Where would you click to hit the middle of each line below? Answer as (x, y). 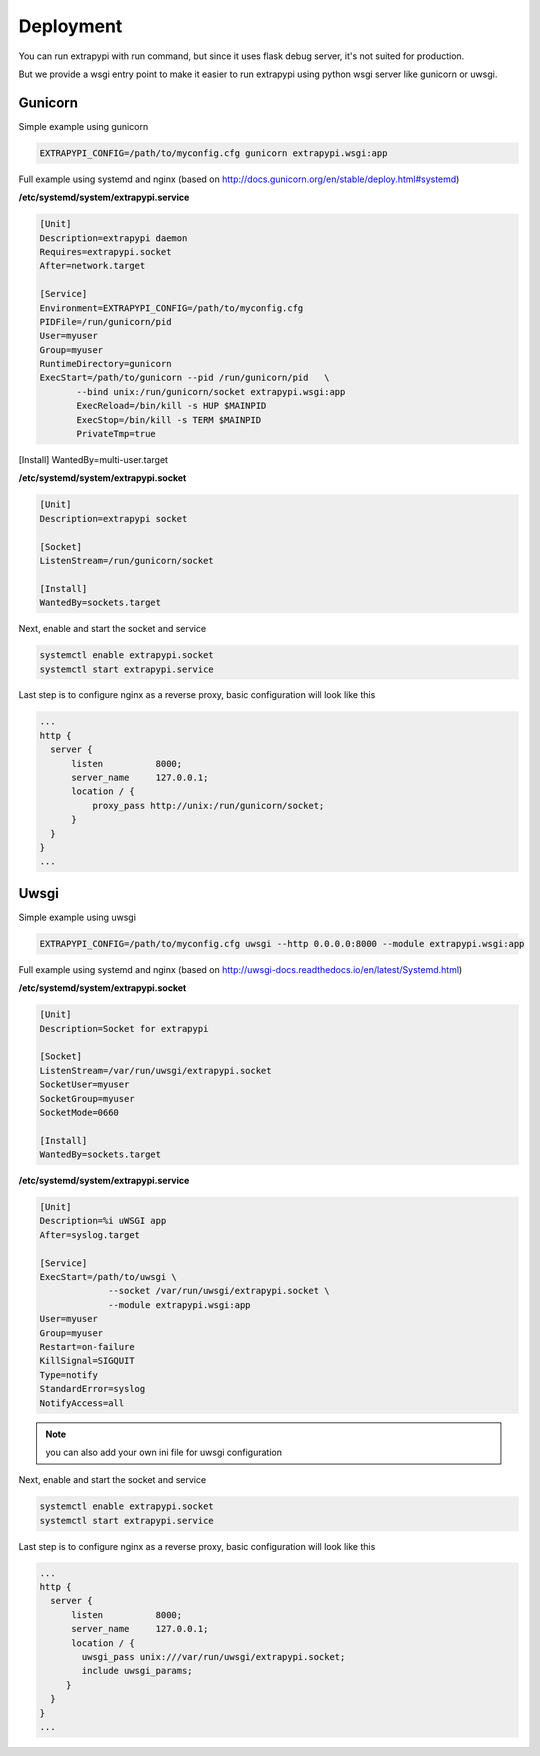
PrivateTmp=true (116, 434)
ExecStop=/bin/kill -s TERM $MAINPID (169, 419)
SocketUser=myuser (84, 1084)
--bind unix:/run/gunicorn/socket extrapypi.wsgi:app (211, 391)
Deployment (70, 26)
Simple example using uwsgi (77, 917)
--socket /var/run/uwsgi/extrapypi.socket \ (219, 1291)
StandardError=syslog (92, 1389)
